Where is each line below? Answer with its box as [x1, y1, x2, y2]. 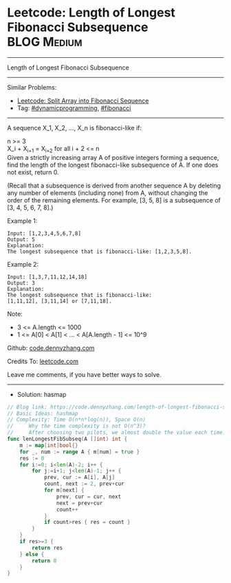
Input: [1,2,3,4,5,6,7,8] [7, 229, 81, 237]
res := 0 [19, 455, 45, 462]
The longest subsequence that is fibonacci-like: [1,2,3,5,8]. [7, 248, 192, 255]
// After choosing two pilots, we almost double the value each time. [7, 429, 226, 436]
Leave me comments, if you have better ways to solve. [7, 370, 162, 378]
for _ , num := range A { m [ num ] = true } [19, 448, 140, 456]
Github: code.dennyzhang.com [7, 343, 95, 352]
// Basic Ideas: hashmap [7, 410, 78, 417]
